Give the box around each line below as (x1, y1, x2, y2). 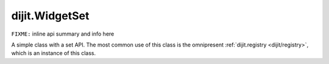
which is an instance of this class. (11, 50, 96, 57)
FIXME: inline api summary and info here (11, 30, 115, 37)
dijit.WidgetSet (11, 9, 90, 22)
